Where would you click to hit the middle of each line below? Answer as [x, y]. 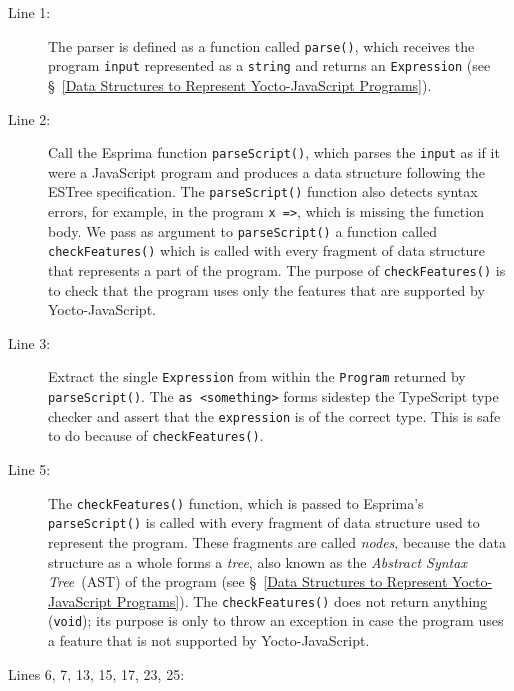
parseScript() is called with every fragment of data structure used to [264, 522]
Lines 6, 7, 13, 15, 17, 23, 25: [96, 673]
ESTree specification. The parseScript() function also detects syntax [263, 191]
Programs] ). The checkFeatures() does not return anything [302, 600]
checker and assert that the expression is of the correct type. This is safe [274, 415]
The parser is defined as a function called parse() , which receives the [261, 45]
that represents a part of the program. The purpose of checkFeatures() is [277, 269]
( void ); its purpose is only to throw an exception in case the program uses [276, 620]
